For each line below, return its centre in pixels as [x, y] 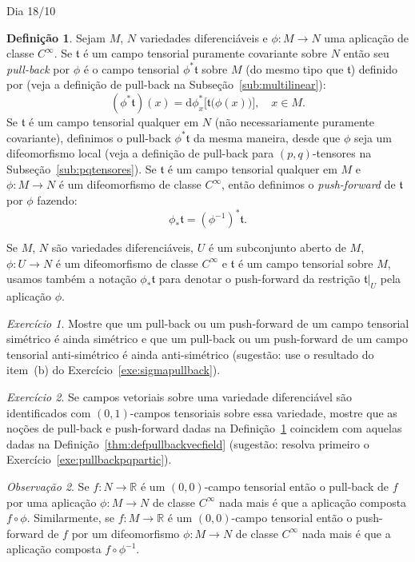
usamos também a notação [72, 279]
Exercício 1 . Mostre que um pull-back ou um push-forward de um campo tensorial [208, 323]
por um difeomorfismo [126, 533]
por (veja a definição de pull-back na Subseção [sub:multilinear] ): [166, 84]
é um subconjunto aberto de [277, 247]
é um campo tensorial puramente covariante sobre [205, 53]
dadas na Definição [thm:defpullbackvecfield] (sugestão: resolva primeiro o [188, 443]
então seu [366, 53]
